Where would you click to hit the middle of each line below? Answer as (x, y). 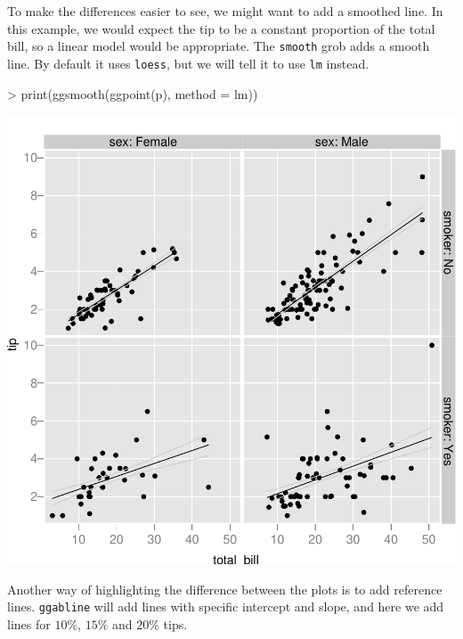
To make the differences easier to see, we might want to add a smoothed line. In (225, 11)
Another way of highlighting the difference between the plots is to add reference (225, 589)
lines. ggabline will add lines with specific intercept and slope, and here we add (226, 606)
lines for (29, 623)
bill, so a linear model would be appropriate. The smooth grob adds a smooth (219, 46)
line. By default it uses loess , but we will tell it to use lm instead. (188, 63)
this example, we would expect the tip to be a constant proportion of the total (221, 28)
